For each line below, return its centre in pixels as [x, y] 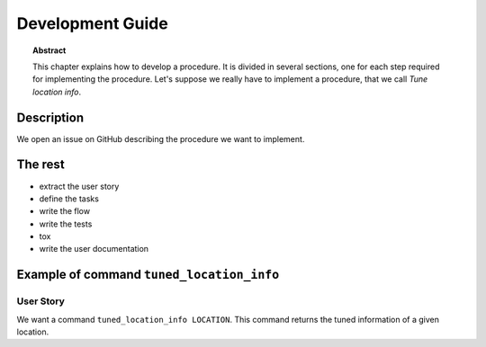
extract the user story [79, 186]
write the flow [64, 211]
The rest [40, 165]
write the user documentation [94, 249]
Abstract [49, 50]
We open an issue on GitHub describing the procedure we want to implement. [161, 138]
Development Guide [92, 23]
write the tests [66, 224]
